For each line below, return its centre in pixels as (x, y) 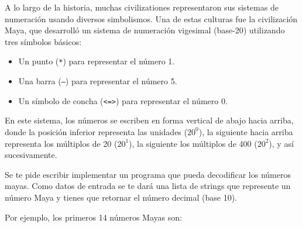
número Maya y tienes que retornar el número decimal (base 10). (121, 197)
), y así (281, 143)
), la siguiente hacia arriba (246, 131)
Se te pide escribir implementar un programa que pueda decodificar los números (148, 174)
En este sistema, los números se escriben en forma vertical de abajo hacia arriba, (149, 120)
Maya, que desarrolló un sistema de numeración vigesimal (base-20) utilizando (145, 30)
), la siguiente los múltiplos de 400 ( (193, 143)
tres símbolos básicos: (43, 41)
